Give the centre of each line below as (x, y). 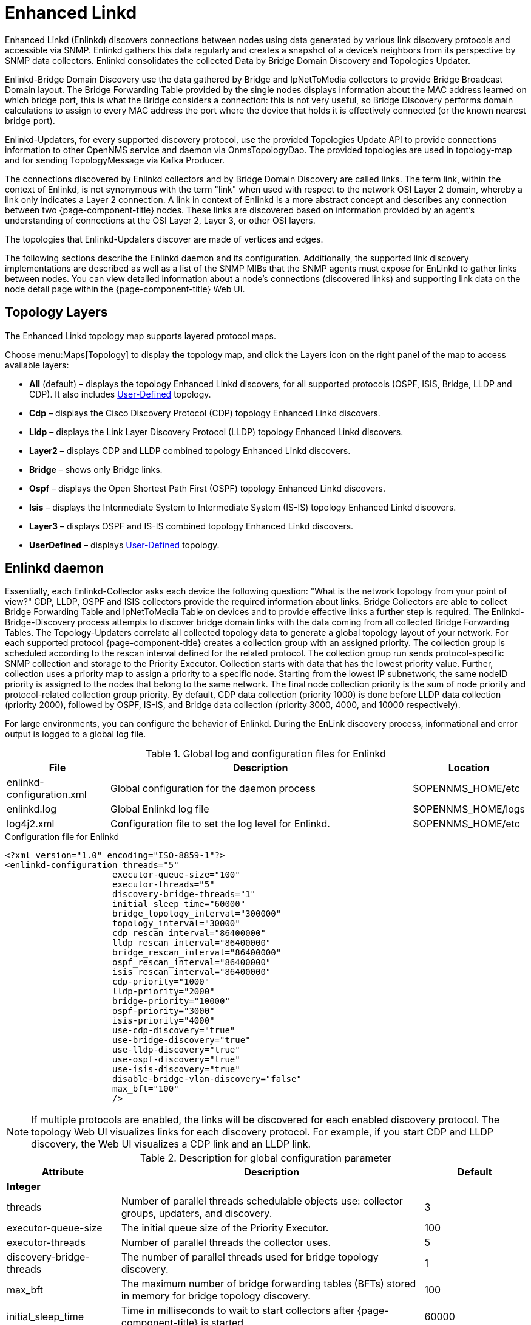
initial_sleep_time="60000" (179, 904)
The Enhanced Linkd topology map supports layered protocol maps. (140, 336)
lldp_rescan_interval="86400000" (192, 943)
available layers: (37, 365)
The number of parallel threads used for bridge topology (250, 1257)
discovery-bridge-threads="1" (184, 894)
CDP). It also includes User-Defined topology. (120, 394)
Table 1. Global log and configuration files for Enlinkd (266, 754)
